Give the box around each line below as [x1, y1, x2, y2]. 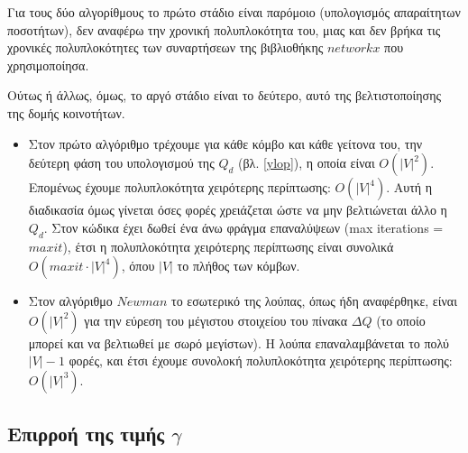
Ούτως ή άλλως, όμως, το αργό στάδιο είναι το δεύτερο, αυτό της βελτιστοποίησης [7, 86, 441, 105]
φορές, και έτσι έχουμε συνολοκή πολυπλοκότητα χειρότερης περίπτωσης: [69, 351, 453, 370]
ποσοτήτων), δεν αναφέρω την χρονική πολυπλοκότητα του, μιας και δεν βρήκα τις [7, 20, 441, 39]
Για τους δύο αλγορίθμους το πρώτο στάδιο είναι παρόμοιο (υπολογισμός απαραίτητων [7, 3, 461, 21]
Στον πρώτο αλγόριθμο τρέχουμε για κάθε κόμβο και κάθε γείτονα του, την [28, 134, 423, 153]
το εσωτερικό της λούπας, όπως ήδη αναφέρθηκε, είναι [171, 291, 457, 310]
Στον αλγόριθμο [28, 291, 113, 310]
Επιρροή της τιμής [7, 420, 165, 448]
